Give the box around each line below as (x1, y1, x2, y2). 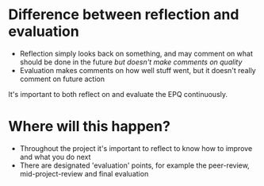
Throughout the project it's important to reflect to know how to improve (19, 143, 253, 153)
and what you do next (19, 152, 91, 161)
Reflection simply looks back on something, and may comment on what (19, 48, 254, 58)
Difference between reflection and (8, 6, 239, 24)
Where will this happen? (8, 118, 170, 136)
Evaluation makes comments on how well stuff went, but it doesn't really (19, 65, 256, 75)
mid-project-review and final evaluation (19, 169, 149, 178)
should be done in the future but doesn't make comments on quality (19, 57, 243, 67)
